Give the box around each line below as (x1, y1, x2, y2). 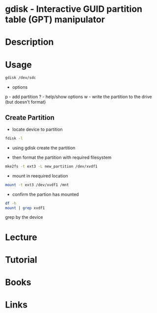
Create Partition (5, 113, 55, 122)
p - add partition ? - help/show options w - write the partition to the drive (5, 94, 152, 100)
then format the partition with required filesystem (12, 154, 112, 160)
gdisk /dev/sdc (5, 75, 36, 80)
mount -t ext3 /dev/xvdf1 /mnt (5, 182, 69, 187)
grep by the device (5, 214, 43, 220)
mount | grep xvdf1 (5, 206, 45, 210)
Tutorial (5, 254, 38, 265)
